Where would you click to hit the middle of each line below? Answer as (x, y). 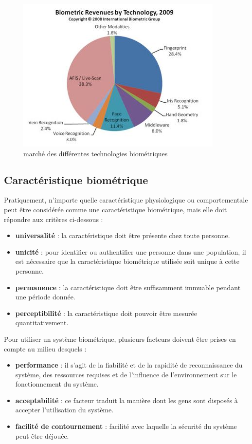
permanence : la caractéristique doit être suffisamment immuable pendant (128, 287)
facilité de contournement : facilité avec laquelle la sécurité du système (126, 426)
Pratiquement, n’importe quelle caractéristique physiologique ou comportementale (126, 200)
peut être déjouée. (42, 435)
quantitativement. (42, 323)
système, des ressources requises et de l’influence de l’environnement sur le (126, 374)
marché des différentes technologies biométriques (96, 153)
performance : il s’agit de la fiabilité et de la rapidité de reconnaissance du (129, 365)
